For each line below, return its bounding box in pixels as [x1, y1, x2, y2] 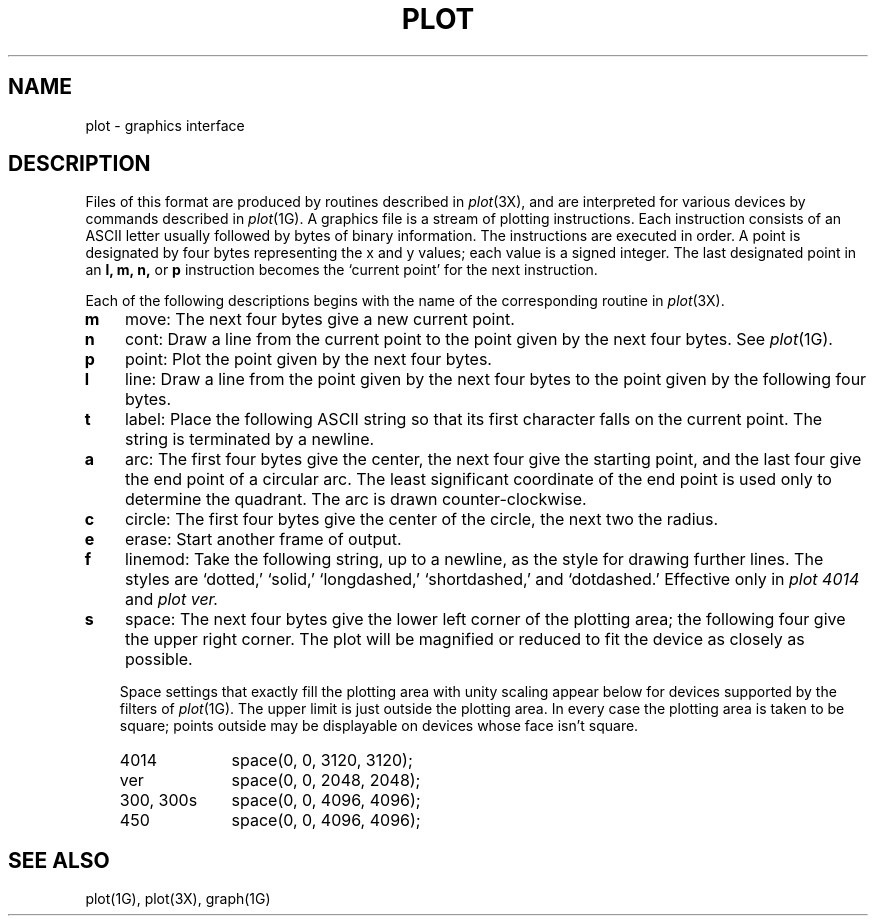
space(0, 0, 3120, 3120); [231, 750, 413, 771]
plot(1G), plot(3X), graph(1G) [85, 890, 271, 908]
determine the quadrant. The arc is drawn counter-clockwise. [124, 489, 587, 510]
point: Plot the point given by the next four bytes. [124, 349, 492, 370]
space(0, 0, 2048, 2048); [231, 770, 421, 791]
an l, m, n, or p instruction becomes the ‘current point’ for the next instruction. [85, 261, 598, 279]
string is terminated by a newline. [124, 429, 375, 450]
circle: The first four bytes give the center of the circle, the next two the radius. [124, 509, 719, 530]
